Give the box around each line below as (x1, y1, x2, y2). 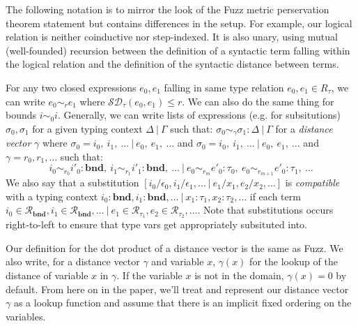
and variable (151, 254, 204, 269)
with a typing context (6, 188, 98, 203)
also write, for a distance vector (6, 254, 140, 269)
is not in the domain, (194, 268, 284, 283)
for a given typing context (32, 121, 143, 135)
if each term (249, 188, 301, 203)
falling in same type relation (164, 80, 284, 94)
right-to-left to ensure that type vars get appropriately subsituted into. (6, 217, 307, 232)
